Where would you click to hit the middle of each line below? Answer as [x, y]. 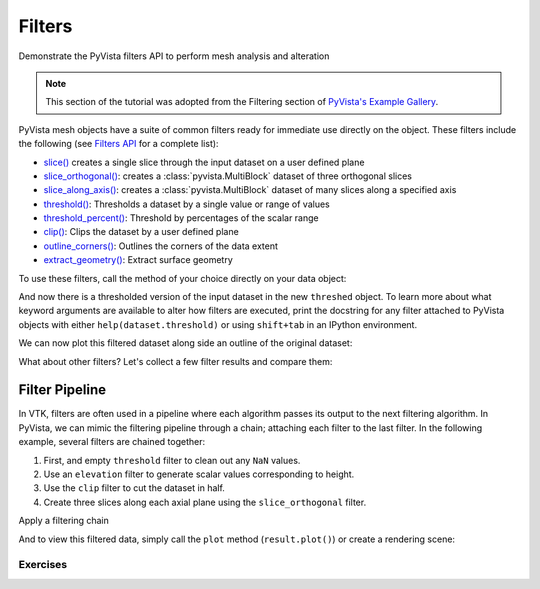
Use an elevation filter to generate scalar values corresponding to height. [199, 474]
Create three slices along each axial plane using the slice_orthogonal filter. [205, 502]
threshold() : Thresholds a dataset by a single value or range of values [186, 204]
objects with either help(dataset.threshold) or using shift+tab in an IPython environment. [218, 324]
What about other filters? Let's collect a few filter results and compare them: [175, 361]
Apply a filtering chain [64, 521]
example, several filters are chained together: [111, 442]
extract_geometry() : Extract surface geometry [138, 260]
